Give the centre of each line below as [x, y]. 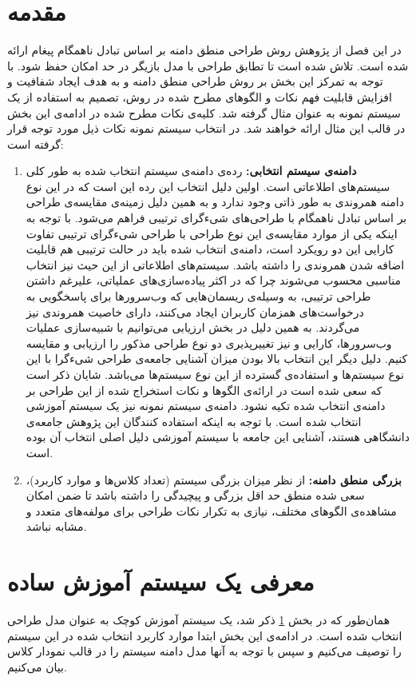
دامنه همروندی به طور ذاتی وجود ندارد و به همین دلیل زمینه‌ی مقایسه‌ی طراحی [215, 202]
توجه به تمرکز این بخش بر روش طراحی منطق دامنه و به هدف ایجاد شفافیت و [195, 81]
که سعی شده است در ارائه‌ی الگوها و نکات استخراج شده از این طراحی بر [204, 390]
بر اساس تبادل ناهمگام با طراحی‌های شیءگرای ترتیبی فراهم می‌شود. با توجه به [216, 218]
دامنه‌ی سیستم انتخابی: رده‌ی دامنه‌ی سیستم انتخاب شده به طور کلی [191, 171]
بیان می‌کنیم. [37, 666]
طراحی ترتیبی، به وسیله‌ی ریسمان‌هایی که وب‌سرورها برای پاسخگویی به [198, 296]
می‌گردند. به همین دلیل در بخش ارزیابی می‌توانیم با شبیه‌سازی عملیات [193, 327]
